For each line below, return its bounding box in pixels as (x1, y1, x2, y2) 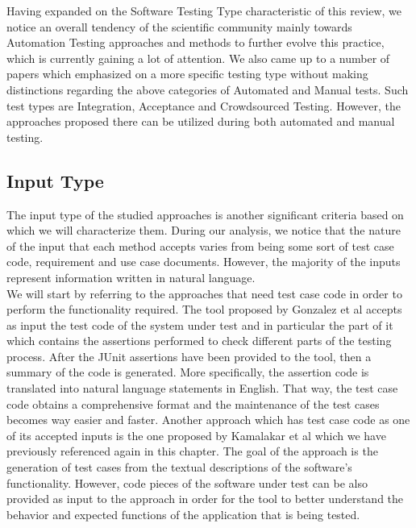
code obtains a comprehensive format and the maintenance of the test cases (6, 395, 380, 412)
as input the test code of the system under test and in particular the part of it (6, 316, 393, 333)
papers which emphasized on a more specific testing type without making (6, 65, 368, 82)
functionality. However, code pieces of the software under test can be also (6, 474, 368, 491)
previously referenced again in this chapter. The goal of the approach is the (6, 443, 378, 459)
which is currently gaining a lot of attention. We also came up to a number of (6, 49, 390, 66)
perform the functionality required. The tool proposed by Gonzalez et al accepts (6, 301, 402, 318)
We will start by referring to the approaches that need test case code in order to (6, 285, 402, 301)
